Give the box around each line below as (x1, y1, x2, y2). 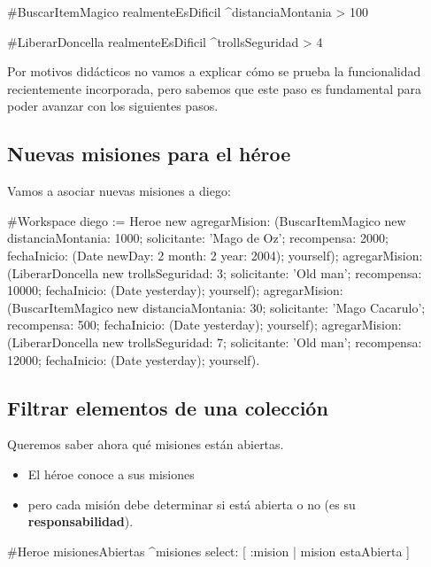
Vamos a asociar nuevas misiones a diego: (7, 182, 231, 200)
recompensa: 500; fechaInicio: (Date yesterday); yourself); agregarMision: (7, 315, 402, 334)
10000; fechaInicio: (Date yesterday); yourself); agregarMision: (7, 281, 343, 299)
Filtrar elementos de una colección (7, 393, 328, 421)
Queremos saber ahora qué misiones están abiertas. (7, 435, 284, 454)
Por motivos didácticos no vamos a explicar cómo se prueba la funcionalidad (7, 62, 421, 81)
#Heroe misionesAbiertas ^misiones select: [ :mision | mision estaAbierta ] (7, 541, 410, 560)
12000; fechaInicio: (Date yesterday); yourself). (7, 350, 260, 369)
